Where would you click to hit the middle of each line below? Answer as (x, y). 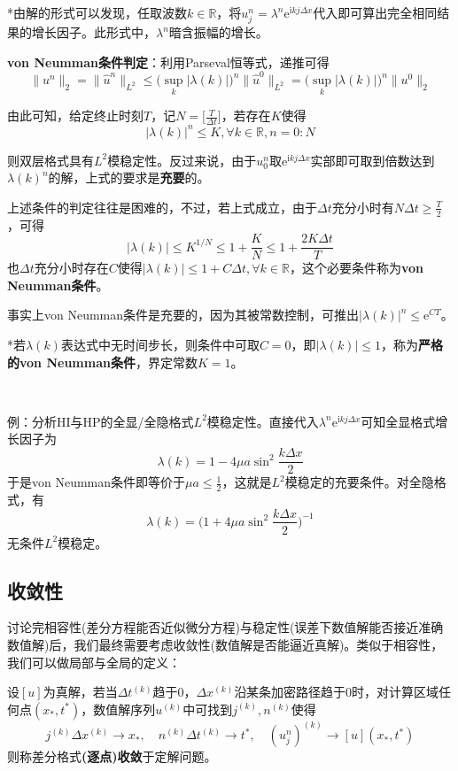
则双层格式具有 (50, 160)
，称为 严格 (411, 345)
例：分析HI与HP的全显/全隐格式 (101, 421)
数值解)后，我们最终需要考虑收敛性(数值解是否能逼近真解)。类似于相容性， (225, 644)
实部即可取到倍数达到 (373, 160)
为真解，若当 (80, 692)
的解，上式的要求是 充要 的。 (129, 177)
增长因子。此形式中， (93, 32)
